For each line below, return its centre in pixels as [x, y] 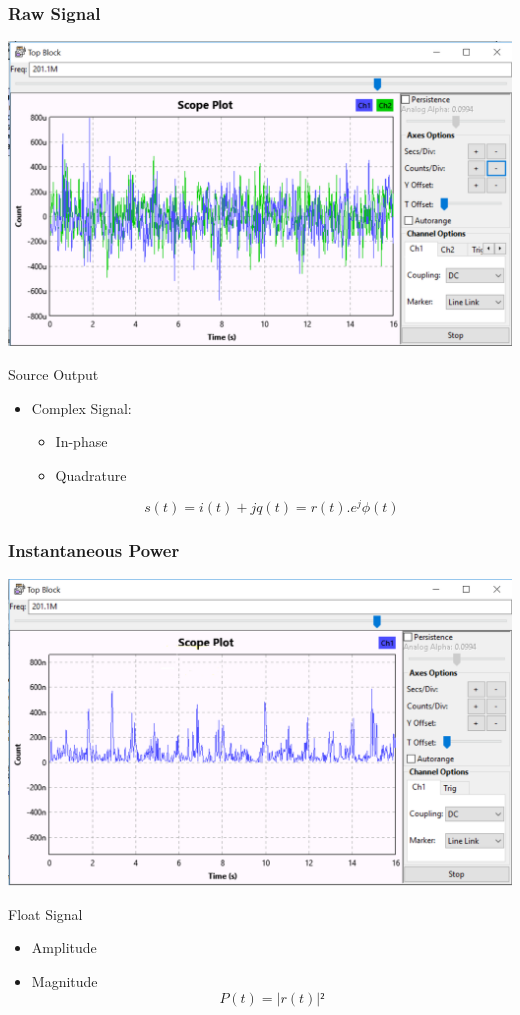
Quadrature [91, 474]
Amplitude [64, 947]
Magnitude [64, 981]
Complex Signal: [81, 407]
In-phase [81, 441]
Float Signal [45, 913]
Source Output [53, 373]
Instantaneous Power [94, 550]
